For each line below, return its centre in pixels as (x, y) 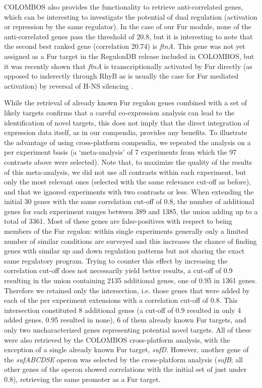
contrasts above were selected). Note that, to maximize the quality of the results (128, 161)
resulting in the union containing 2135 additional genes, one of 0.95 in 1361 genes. (130, 280)
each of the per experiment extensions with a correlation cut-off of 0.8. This (121, 300)
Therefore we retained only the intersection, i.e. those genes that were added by (127, 290)
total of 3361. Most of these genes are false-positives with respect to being (118, 221)
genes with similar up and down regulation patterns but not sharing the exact (124, 251)
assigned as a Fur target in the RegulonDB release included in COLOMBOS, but (129, 56)
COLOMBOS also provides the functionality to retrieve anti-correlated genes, (124, 7)
